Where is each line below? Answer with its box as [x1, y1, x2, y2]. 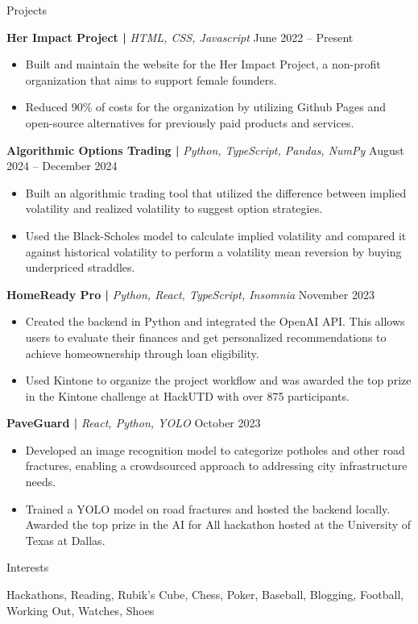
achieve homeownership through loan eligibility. [25, 344, 259, 361]
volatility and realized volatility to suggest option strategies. [25, 200, 323, 217]
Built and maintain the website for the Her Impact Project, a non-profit [25, 56, 381, 73]
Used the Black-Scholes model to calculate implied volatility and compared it [25, 227, 407, 243]
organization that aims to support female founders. [25, 71, 277, 88]
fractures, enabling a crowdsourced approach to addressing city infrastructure [25, 457, 408, 474]
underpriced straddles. [25, 259, 135, 276]
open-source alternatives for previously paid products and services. [25, 114, 354, 131]
